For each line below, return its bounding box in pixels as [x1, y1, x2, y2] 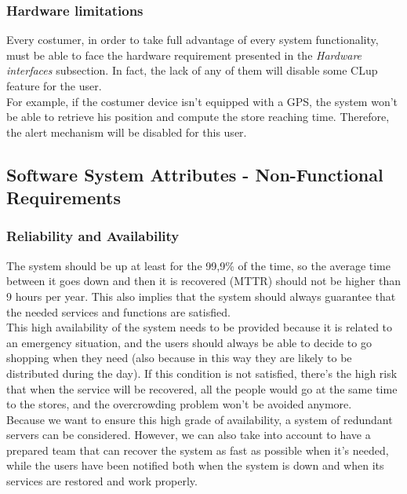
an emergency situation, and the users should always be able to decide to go [6, 334, 372, 350]
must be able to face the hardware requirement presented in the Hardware [6, 46, 362, 63]
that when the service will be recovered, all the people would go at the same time [6, 380, 398, 397]
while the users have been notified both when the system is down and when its [6, 457, 384, 474]
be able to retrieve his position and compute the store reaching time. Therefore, [6, 108, 390, 125]
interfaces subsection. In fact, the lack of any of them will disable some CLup [6, 62, 378, 79]
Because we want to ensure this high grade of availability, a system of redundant [6, 411, 393, 427]
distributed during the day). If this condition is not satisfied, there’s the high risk [6, 364, 398, 381]
